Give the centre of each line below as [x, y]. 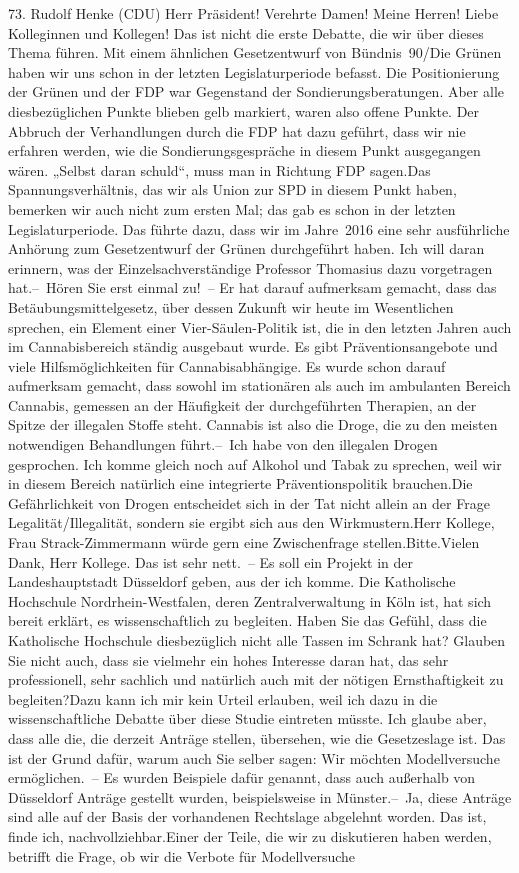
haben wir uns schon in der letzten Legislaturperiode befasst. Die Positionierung [254, 71]
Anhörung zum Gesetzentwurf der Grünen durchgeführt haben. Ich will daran [246, 248]
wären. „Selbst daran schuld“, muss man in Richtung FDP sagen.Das [219, 169]
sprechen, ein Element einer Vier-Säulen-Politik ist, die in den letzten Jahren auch [260, 326]
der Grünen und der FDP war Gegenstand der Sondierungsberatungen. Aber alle [256, 91]
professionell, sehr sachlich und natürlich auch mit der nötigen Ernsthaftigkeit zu [256, 679]
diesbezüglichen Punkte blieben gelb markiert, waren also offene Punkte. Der [244, 110]
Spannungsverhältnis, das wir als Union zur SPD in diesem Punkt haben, [232, 189]
